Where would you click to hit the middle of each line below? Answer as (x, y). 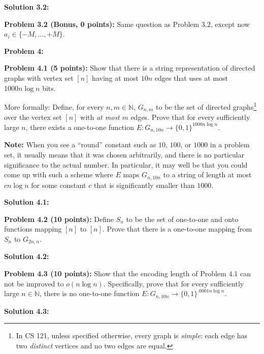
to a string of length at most (207, 174)
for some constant (59, 185)
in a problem (230, 144)
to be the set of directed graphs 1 (206, 106)
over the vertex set (33, 117)
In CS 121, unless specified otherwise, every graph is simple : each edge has (132, 335)
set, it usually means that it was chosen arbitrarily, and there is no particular (124, 154)
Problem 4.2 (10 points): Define (59, 219)
